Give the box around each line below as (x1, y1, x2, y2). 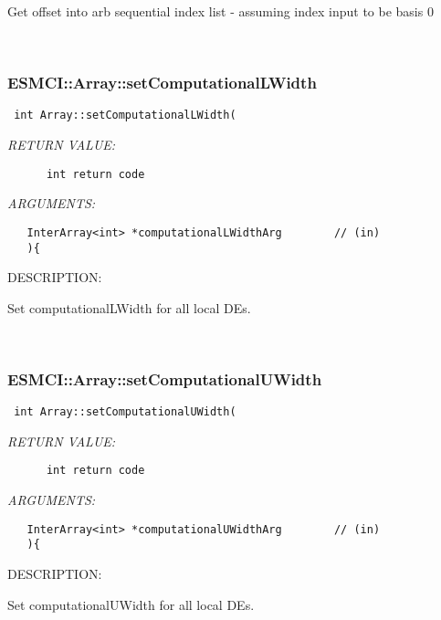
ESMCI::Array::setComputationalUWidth (7, 367, 322, 390)
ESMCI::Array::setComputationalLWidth (7, 71, 317, 94)
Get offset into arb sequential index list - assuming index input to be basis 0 (7, 2, 434, 20)
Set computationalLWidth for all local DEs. (7, 298, 251, 317)
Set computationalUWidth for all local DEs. (7, 594, 255, 614)
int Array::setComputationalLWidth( (14, 109, 236, 122)
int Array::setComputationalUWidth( (14, 405, 236, 419)
